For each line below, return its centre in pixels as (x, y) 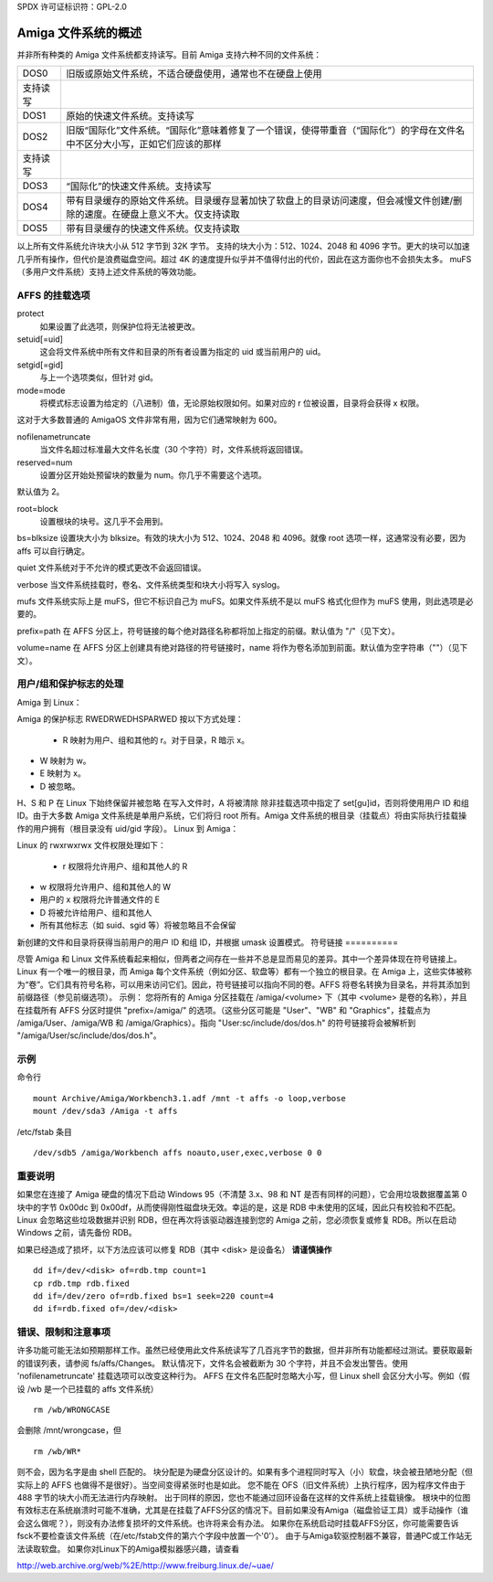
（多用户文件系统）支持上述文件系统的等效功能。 (109, 272)
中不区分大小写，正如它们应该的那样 (144, 144)
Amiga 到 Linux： (49, 702)
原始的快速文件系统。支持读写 (131, 116)
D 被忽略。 (60, 786)
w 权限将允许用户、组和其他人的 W (105, 887)
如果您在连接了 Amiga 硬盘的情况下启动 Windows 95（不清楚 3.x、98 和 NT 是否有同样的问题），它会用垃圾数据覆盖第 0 (242, 1194)
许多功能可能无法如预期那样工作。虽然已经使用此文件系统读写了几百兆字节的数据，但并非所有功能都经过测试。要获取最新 (245, 1350)
